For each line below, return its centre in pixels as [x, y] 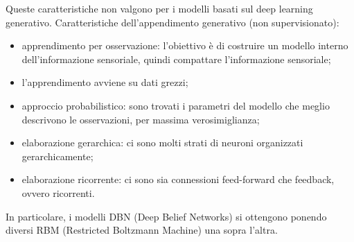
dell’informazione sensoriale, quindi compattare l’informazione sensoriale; [176, 59]
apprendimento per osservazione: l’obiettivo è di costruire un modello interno [185, 45]
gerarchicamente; [57, 156]
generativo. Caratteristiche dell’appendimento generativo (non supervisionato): [172, 22]
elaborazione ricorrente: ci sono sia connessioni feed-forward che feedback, [178, 179]
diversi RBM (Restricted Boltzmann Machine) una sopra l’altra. [142, 230]
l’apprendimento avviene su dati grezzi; [105, 82]
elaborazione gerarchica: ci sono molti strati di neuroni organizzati [162, 142]
